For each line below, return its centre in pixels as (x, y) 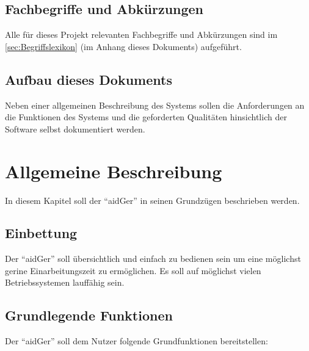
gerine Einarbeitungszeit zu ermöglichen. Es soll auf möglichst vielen (133, 270)
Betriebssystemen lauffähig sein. (65, 282)
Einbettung (41, 233)
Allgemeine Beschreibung (114, 171)
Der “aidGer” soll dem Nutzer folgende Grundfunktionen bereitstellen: (136, 341)
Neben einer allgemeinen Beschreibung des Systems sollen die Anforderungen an (155, 105)
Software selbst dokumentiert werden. (75, 128)
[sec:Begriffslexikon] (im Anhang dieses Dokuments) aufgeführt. (123, 46)
